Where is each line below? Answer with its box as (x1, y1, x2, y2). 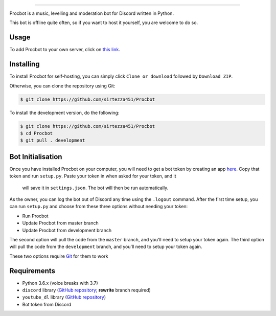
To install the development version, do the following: (9, 109, 120, 116)
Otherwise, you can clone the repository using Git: (9, 82, 116, 89)
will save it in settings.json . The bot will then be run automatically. (22, 185, 169, 191)
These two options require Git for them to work (9, 253, 108, 259)
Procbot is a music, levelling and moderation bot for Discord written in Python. (9, 10, 174, 16)
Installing (9, 60, 40, 69)
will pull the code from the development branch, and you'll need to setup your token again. (9, 243, 202, 250)
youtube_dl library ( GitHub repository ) (22, 294, 106, 300)
